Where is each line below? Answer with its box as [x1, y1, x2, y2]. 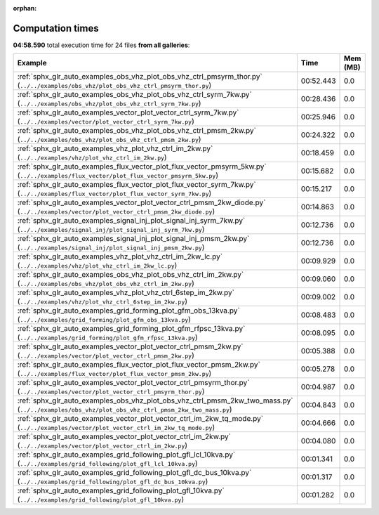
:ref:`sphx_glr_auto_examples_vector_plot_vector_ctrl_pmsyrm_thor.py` [17, 378, 250, 388]
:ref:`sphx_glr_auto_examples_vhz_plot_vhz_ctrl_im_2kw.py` [17, 144, 213, 154]
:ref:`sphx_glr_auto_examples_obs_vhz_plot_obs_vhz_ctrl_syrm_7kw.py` [17, 90, 252, 100]
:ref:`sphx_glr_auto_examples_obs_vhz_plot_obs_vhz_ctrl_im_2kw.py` [17, 270, 244, 280]
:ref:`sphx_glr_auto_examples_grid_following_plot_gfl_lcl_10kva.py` [17, 450, 236, 459]
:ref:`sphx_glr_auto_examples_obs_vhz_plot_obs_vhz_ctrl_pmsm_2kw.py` [17, 126, 256, 136]
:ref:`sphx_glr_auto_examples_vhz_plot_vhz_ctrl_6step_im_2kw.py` [17, 288, 235, 298]
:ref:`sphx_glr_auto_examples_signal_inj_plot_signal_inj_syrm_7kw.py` [17, 216, 246, 226]
